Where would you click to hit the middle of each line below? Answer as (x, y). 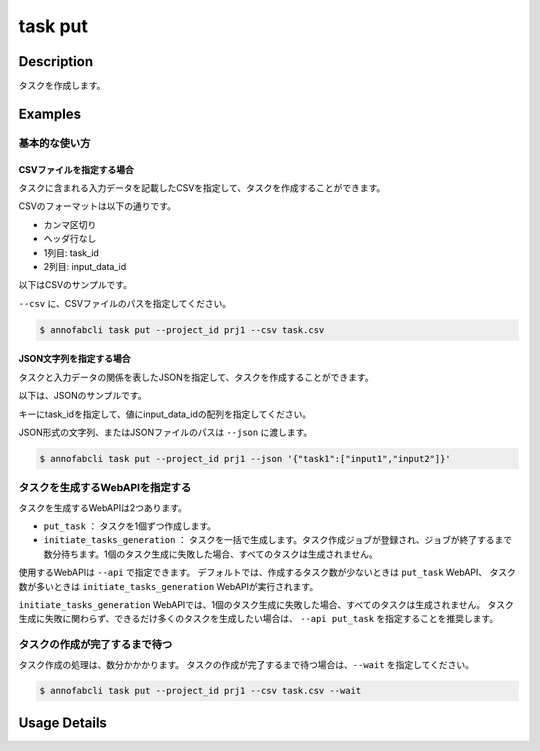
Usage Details (62, 722)
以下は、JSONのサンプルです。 (82, 396)
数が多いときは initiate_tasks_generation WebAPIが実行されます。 (168, 586)
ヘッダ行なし (70, 239)
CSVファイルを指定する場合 (76, 169)
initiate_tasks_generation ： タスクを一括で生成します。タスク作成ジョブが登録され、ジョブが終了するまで (278, 540)
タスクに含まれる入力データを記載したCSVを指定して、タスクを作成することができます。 (202, 188)
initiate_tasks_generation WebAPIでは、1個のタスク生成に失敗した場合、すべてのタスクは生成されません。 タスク (266, 604)
